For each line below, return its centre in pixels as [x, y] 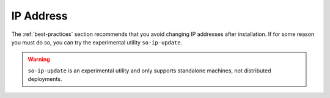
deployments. [45, 79]
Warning [39, 59]
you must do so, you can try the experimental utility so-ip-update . [97, 42]
